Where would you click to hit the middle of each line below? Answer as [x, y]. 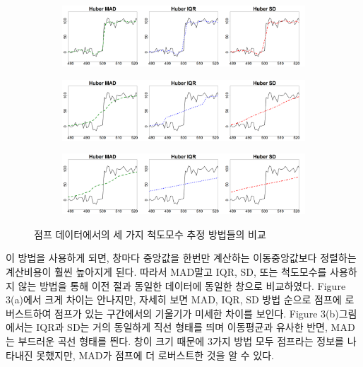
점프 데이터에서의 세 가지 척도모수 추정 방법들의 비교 [150, 234]
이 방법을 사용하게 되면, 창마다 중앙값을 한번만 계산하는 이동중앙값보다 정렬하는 [181, 258]
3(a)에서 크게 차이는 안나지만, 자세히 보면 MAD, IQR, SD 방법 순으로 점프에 [174, 299]
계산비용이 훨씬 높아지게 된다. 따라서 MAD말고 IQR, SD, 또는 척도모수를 [166, 271]
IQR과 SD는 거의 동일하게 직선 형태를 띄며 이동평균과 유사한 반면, [182, 327]
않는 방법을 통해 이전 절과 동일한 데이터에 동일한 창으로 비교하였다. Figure [182, 285]
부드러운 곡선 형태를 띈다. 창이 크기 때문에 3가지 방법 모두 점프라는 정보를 [181, 340]
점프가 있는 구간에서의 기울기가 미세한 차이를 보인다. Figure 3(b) [197, 313]
